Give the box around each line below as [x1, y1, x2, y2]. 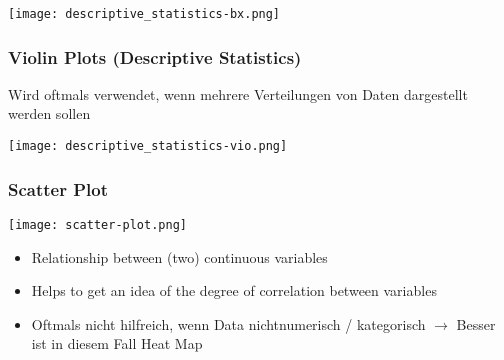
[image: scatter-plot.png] [8, 217, 187, 232]
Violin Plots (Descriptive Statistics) [8, 44, 302, 69]
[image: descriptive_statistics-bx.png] [8, 7, 281, 21]
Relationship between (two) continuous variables [31, 246, 328, 267]
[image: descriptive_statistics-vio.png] [8, 139, 288, 154]
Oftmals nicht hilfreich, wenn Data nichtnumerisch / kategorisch [31, 313, 426, 334]
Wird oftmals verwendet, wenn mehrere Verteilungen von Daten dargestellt [8, 83, 468, 104]
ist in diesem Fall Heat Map [31, 333, 203, 354]
